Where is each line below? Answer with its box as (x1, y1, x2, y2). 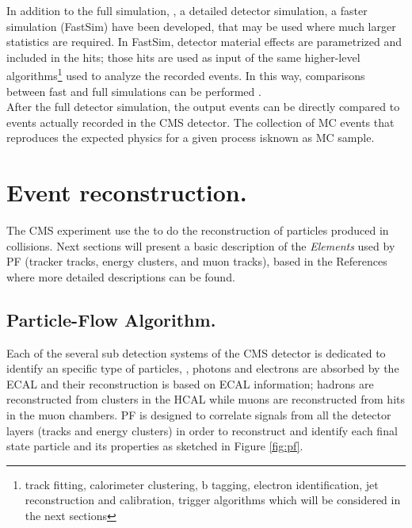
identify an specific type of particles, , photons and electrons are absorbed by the (6, 360, 399, 377)
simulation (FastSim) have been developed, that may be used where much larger (6, 17, 396, 34)
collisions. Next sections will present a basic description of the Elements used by (6, 237, 395, 254)
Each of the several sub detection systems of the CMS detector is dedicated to (6, 344, 386, 361)
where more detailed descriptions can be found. (6, 268, 235, 285)
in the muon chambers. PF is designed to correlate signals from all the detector (6, 407, 391, 423)
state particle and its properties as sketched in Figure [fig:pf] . (6, 438, 303, 454)
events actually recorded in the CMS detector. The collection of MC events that (6, 113, 395, 130)
